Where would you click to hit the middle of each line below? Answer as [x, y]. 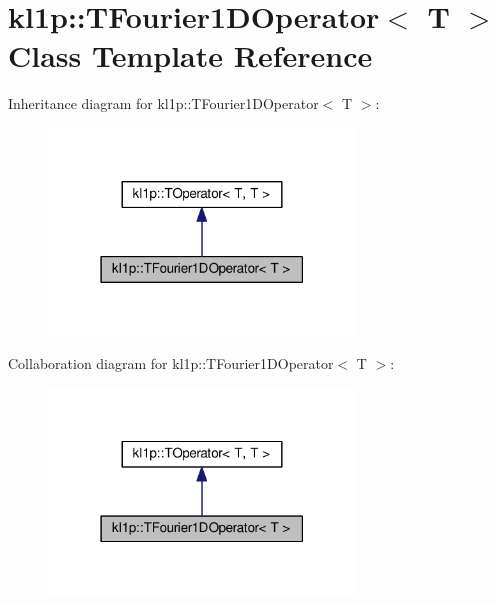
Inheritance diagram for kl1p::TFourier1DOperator [163, 103]
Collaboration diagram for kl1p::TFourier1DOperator [171, 363]
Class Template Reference [190, 55]
